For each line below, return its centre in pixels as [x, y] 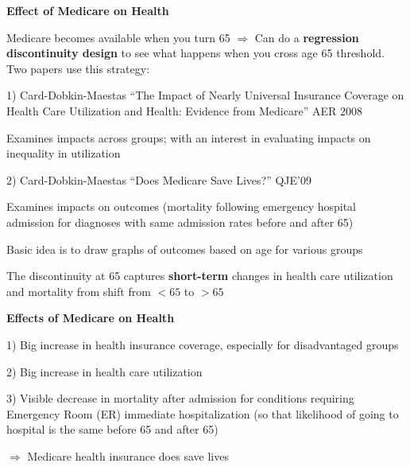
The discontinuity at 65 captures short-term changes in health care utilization [200, 276]
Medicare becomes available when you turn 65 [118, 37]
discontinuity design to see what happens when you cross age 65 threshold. [195, 53]
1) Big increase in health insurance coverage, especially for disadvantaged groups [203, 344]
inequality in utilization [64, 153]
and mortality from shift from [79, 291]
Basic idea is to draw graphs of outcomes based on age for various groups [185, 249]
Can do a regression [307, 37]
